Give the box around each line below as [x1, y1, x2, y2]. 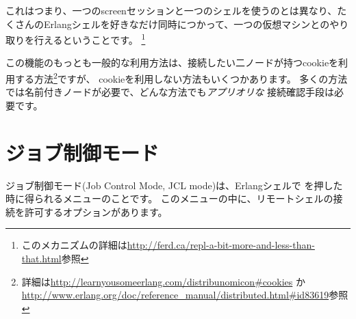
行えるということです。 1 [34, 31, 146, 46]
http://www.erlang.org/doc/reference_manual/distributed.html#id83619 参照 [21, 288, 348, 302]
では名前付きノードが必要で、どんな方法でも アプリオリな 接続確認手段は [5, 85, 335, 99]
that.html [21, 251, 62, 265]
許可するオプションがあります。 [24, 204, 168, 219]
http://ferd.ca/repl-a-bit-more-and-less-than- [127, 238, 315, 252]
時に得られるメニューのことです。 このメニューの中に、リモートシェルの [5, 191, 333, 206]
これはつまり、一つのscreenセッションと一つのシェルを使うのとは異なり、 [5, 3, 338, 17]
